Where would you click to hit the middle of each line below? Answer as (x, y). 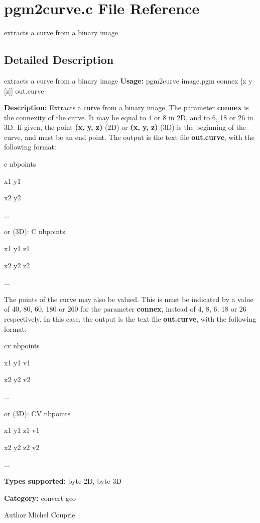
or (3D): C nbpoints (35, 231)
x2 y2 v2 (17, 379)
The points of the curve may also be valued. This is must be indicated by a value (129, 299)
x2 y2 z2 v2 (22, 447)
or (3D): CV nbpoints (37, 413)
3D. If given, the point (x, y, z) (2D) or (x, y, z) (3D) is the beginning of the (125, 127)
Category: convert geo (40, 498)
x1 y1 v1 (17, 362)
